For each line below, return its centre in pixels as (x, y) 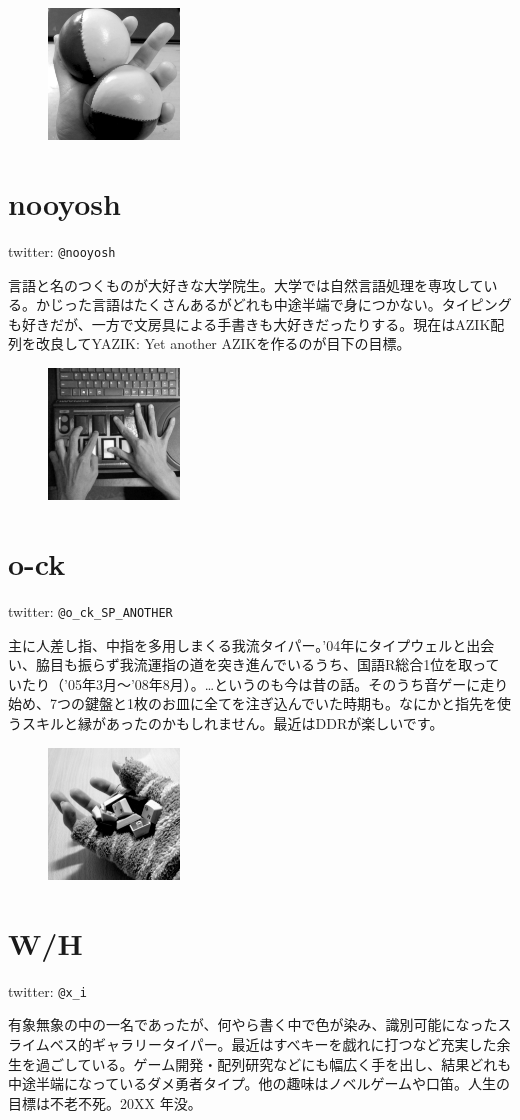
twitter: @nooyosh (62, 251)
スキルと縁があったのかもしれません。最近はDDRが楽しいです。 (232, 723)
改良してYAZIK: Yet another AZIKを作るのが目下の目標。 (223, 343)
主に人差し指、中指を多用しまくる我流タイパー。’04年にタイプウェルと (237, 644)
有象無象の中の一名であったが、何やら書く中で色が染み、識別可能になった (253, 1024)
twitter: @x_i (47, 990)
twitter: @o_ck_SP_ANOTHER (90, 611)
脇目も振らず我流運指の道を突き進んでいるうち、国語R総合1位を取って (267, 664)
